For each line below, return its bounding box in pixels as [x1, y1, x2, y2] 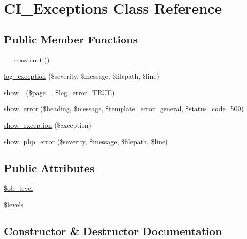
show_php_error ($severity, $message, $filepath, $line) [4, 136, 168, 146]
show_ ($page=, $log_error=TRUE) [4, 87, 115, 97]
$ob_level [4, 183, 33, 193]
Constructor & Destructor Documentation [4, 223, 222, 238]
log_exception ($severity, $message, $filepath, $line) [4, 71, 159, 81]
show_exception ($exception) [4, 119, 91, 130]
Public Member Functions [4, 31, 138, 46]
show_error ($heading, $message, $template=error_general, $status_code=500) [4, 103, 244, 114]
